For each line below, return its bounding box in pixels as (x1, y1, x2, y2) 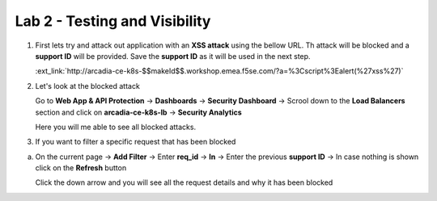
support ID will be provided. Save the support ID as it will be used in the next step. (35, 51, 311, 61)
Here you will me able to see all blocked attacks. (35, 122, 197, 132)
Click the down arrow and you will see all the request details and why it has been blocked (35, 178, 333, 187)
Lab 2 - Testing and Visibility (15, 12, 211, 30)
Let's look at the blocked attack (35, 81, 141, 90)
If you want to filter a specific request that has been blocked (35, 137, 236, 147)
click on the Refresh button (35, 163, 127, 173)
